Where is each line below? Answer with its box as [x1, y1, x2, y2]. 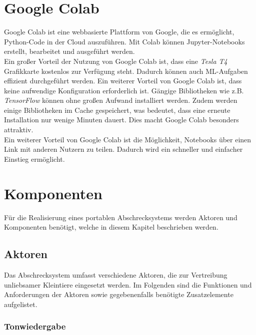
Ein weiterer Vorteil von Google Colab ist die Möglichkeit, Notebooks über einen [4, 134, 251, 144]
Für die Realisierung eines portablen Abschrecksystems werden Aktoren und [4, 212, 237, 222]
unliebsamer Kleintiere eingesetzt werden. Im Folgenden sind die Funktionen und [4, 279, 252, 290]
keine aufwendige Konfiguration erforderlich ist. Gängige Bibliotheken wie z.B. [4, 85, 244, 95]
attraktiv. [4, 124, 33, 135]
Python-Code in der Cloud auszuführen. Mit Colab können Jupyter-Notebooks [4, 36, 245, 46]
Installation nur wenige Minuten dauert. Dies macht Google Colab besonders [4, 114, 239, 125]
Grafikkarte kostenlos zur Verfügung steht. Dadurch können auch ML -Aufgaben [4, 65, 248, 76]
